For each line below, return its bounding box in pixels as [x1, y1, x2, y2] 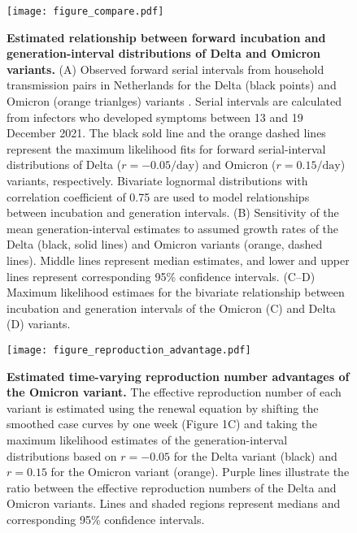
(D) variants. [7, 315, 71, 332]
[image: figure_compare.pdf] [7, 6, 164, 17]
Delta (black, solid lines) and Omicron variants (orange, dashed [7, 236, 323, 253]
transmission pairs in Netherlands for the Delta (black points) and [7, 76, 337, 93]
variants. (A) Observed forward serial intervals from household [7, 60, 324, 77]
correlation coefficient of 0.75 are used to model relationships [7, 188, 310, 205]
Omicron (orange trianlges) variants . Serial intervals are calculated [7, 93, 342, 110]
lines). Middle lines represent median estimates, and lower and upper [7, 251, 350, 268]
